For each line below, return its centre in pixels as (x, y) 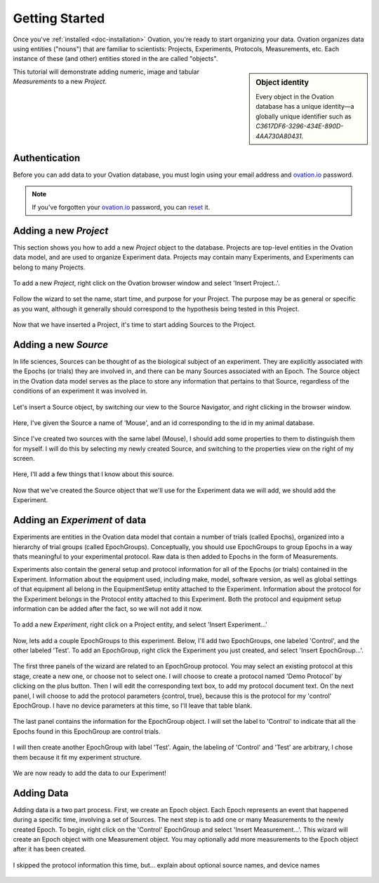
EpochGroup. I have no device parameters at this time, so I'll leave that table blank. (133, 706)
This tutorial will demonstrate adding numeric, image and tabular (106, 72)
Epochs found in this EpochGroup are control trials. (87, 731)
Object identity (282, 82)
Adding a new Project (61, 230)
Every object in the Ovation (295, 96)
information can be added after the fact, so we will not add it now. (108, 608)
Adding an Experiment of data (80, 520)
